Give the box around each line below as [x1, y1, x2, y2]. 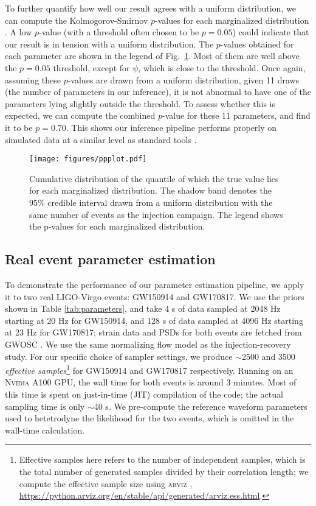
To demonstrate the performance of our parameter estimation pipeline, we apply [5, 278, 304, 290]
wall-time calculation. [5, 423, 85, 436]
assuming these [5, 73, 61, 86]
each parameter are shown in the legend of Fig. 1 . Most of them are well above [5, 49, 300, 62]
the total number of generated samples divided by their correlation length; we [19, 465, 309, 477]
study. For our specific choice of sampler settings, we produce [5, 350, 233, 362]
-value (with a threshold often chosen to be [39, 26, 199, 38]
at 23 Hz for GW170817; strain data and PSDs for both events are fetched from [5, 326, 302, 339]
